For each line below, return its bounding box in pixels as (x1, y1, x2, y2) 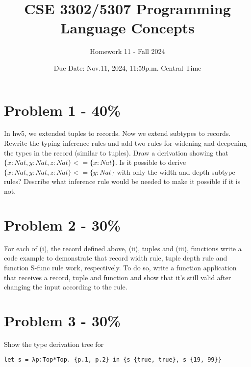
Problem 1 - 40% (4, 100, 121, 120)
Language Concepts (60, 18, 195, 38)
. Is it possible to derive (115, 157, 186, 167)
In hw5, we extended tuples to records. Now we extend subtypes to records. (4, 128, 231, 138)
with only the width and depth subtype (117, 166, 235, 177)
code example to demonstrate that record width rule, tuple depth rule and (4, 253, 227, 263)
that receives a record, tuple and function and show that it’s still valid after (4, 272, 231, 282)
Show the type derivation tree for (4, 339, 104, 349)
